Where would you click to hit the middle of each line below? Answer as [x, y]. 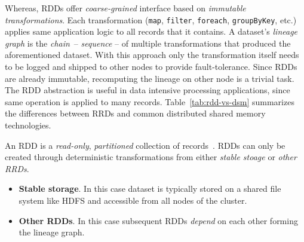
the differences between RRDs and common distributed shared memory [135, 113]
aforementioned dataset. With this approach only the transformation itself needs [152, 55]
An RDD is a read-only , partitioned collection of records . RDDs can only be [145, 145]
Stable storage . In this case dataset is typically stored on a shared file [150, 189]
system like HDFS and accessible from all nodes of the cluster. [133, 200]
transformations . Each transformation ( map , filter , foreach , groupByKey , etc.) [151, 19]
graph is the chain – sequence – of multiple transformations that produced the [148, 43]
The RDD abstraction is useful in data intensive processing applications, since [148, 90]
